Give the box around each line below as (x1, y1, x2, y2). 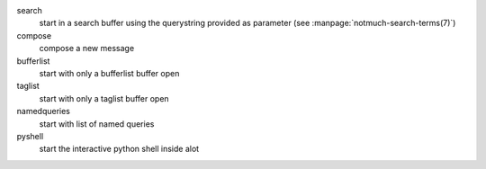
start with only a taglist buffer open (39, 93, 170, 103)
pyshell (16, 130, 44, 141)
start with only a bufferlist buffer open (39, 67, 180, 78)
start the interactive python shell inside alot (39, 144, 200, 155)
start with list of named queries (39, 118, 155, 129)
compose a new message (39, 43, 135, 54)
